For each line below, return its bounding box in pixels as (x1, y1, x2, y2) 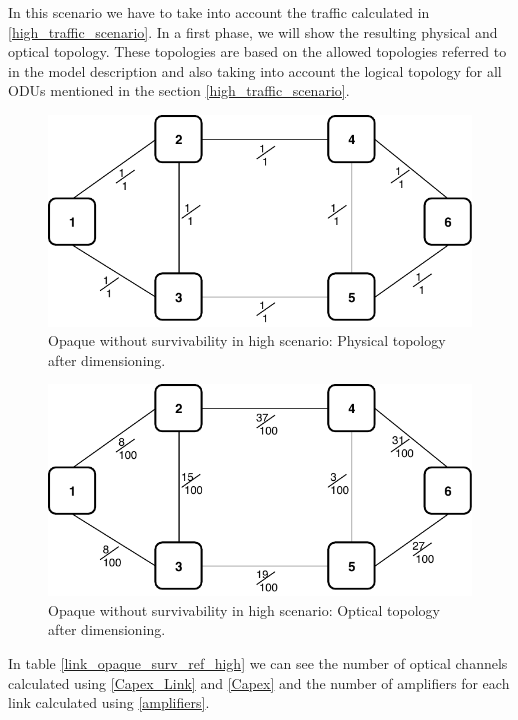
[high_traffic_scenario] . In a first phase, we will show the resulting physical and (8, 21, 498, 42)
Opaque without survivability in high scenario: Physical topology (48, 330, 446, 351)
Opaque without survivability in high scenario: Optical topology (48, 599, 440, 620)
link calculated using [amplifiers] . (8, 692, 210, 713)
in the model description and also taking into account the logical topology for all (8, 60, 502, 81)
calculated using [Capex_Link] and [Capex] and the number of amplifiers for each (8, 672, 510, 693)
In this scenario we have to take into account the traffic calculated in (8, 2, 430, 22)
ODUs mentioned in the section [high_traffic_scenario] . (8, 80, 350, 101)
